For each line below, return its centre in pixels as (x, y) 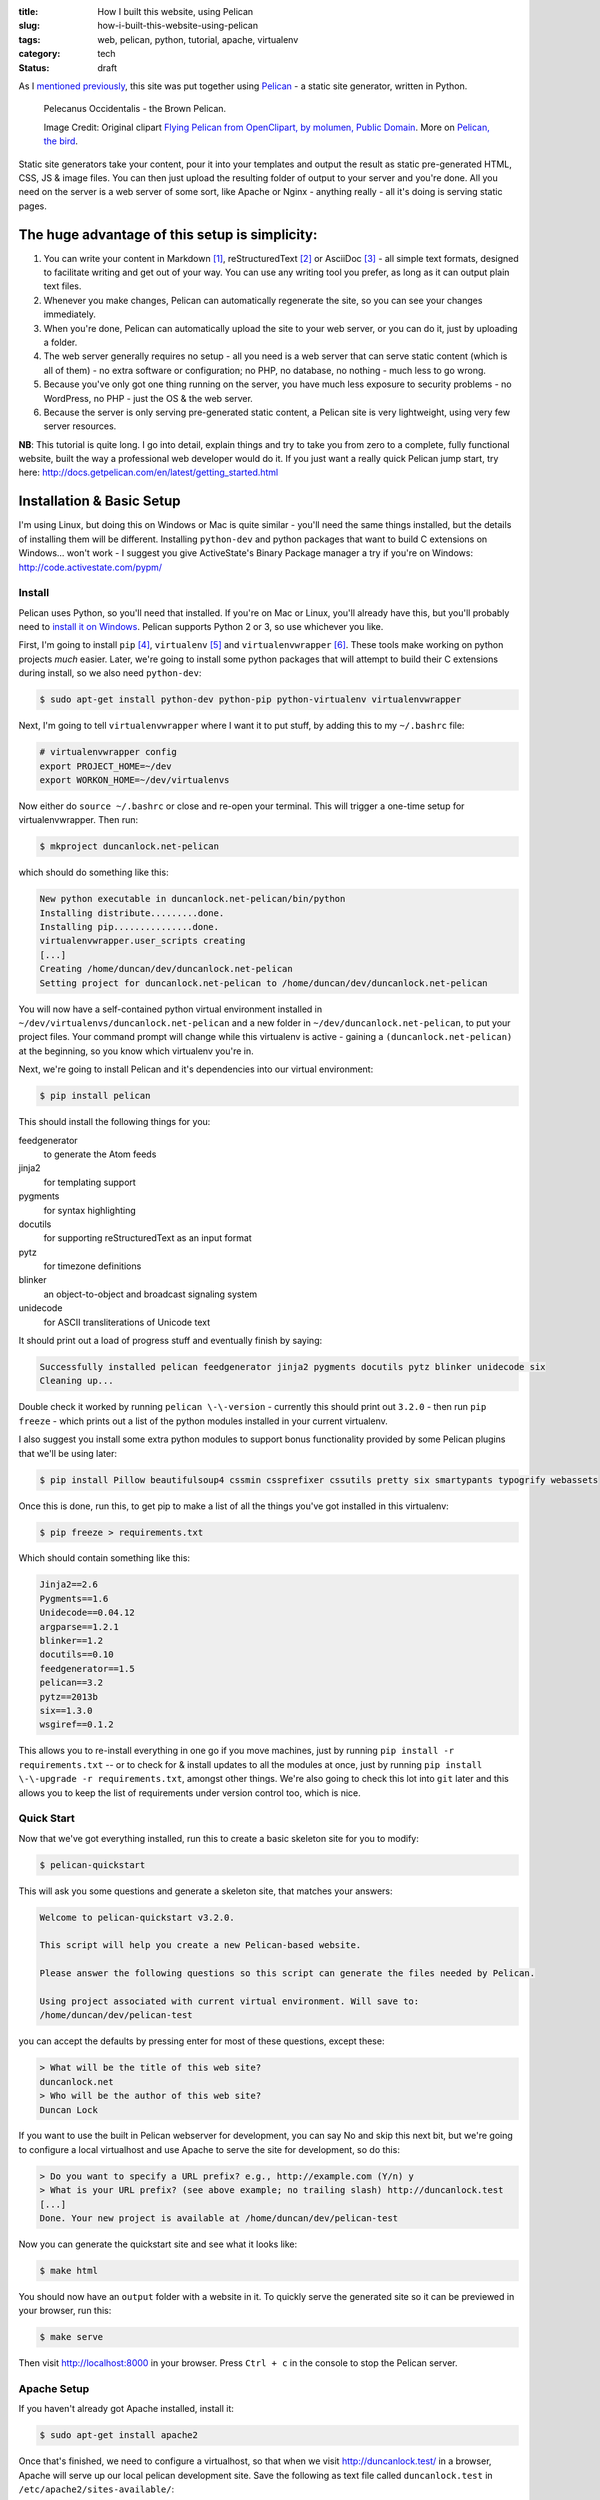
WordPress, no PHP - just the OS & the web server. (148, 398)
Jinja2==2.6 (69, 1584)
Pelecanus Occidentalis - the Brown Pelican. (135, 109)
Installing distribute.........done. (132, 913)
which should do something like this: (93, 872)
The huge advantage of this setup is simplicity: (168, 234)
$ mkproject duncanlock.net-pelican (129, 846)
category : (39, 54)
